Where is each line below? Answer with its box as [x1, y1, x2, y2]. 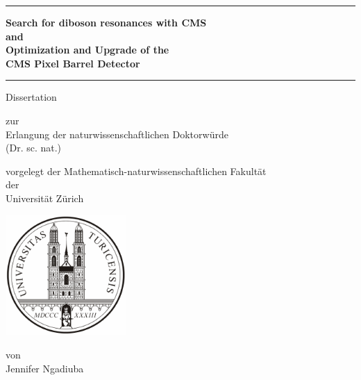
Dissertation [6, 90, 57, 104]
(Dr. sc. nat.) [6, 140, 62, 155]
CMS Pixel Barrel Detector [6, 56, 140, 70]
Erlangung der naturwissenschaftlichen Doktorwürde [6, 126, 228, 141]
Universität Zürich [6, 190, 84, 205]
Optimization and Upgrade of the [6, 42, 169, 57]
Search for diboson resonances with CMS [6, 15, 207, 29]
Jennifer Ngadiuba [6, 361, 84, 375]
